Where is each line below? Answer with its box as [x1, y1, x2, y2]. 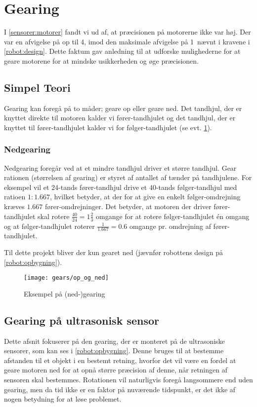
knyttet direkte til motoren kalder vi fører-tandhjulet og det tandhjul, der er [4, 112, 236, 123]
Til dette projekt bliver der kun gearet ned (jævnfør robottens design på [4, 247, 223, 257]
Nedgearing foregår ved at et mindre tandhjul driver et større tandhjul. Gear [4, 162, 237, 173]
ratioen [4, 191, 26, 202]
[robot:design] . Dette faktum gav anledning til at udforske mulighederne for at [4, 46, 241, 56]
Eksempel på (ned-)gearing [24, 288, 105, 298]
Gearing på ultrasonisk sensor [4, 312, 160, 328]
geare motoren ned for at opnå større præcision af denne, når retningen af [4, 365, 227, 375]
